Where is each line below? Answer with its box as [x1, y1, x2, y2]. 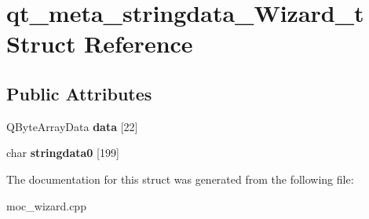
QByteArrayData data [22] [6, 118, 138, 134]
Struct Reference [6, 27, 193, 60]
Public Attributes [6, 81, 152, 105]
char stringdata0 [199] [6, 144, 119, 161]
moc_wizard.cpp [6, 197, 86, 214]
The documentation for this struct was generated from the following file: [6, 170, 354, 187]
